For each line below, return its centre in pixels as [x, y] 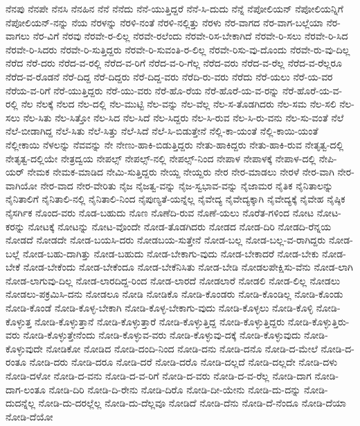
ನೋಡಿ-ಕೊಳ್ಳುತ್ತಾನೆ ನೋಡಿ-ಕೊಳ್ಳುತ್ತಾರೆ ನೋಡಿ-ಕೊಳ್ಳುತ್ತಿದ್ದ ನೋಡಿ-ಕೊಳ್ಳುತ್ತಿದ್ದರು [160, 321]
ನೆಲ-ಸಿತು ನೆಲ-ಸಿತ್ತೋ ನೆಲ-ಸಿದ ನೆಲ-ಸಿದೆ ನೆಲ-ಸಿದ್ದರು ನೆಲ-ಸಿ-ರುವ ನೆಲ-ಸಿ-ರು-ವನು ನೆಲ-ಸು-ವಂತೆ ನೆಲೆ [183, 117]
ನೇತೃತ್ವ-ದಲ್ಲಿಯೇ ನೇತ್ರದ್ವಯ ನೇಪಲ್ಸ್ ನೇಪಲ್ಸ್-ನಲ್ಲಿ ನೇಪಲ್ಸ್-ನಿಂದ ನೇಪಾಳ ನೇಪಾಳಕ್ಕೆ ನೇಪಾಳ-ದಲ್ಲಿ [161, 158]
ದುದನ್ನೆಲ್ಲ [20, 403]
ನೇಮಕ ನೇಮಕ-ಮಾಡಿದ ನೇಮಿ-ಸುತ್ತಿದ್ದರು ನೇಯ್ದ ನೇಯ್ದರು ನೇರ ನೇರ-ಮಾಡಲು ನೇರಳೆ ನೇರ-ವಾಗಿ [181, 172]
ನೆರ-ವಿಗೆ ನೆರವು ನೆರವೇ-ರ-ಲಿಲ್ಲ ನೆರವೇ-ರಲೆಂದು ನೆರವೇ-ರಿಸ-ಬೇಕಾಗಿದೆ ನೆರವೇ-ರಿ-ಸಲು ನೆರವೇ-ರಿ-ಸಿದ [190, 36]
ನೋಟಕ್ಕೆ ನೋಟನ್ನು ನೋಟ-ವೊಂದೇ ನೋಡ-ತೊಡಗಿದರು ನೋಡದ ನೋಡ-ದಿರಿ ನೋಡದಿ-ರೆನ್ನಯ [180, 226]
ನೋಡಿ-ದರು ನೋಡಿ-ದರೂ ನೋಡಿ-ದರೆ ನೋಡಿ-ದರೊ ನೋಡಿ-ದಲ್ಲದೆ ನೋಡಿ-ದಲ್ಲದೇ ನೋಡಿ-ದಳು [183, 362]
